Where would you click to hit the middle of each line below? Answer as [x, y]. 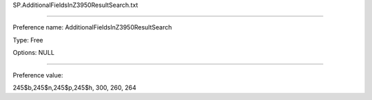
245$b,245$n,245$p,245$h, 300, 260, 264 [75, 87]
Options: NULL [34, 53]
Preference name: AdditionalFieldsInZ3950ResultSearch [92, 27]
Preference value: [38, 75]
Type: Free [28, 40]
